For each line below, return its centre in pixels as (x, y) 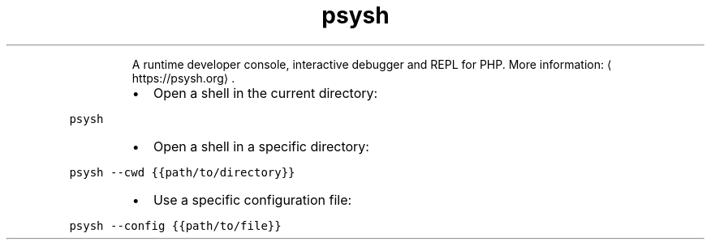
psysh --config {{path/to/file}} (175, 225)
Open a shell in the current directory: (265, 93)
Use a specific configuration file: (252, 199)
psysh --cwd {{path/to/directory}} (182, 172)
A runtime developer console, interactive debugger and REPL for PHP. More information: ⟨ (372, 64)
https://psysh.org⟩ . (183, 78)
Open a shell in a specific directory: (261, 146)
